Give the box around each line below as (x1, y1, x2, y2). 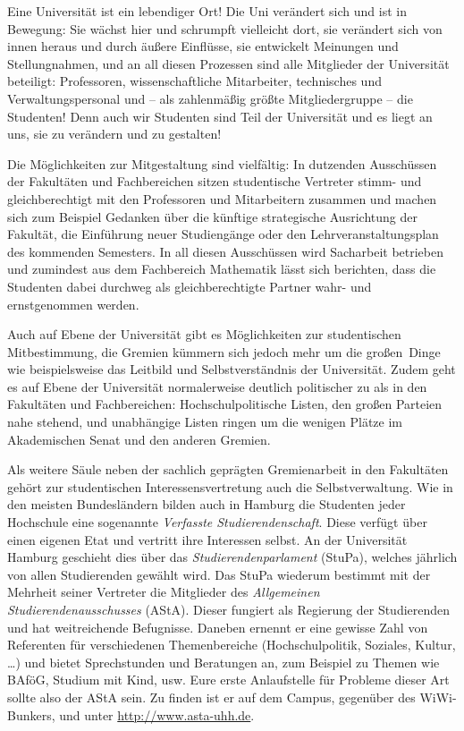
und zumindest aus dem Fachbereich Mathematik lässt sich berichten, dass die (7, 259, 436, 278)
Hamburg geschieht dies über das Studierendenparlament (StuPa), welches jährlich (7, 548, 458, 566)
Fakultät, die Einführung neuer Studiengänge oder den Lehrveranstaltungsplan (7, 225, 439, 243)
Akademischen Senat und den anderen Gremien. (7, 429, 271, 448)
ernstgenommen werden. (7, 294, 139, 313)
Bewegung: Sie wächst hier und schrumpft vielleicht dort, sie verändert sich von (7, 19, 443, 38)
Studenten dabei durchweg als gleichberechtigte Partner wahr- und (7, 276, 372, 295)
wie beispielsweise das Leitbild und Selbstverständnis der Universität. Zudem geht (7, 360, 456, 378)
